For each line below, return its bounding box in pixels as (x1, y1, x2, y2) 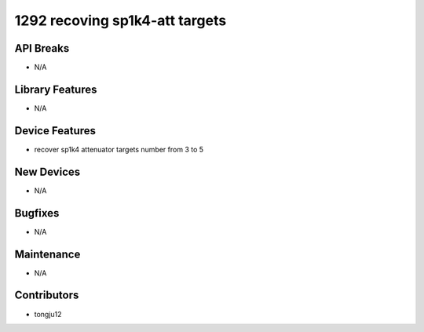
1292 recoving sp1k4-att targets (14, 12, 227, 29)
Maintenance (14, 247, 81, 261)
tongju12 (34, 309, 62, 319)
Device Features (14, 124, 97, 137)
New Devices (14, 165, 81, 178)
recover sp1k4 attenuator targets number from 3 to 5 (34, 144, 204, 154)
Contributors (14, 289, 79, 302)
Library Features (14, 82, 97, 96)
